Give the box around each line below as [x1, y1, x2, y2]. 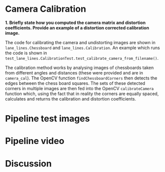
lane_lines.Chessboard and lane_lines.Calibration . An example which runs [5, 45, 160, 50]
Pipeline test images [5, 113, 90, 124]
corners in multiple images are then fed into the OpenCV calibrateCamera [5, 85, 154, 91]
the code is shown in [5, 50, 47, 56]
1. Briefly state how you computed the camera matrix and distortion [5, 20, 146, 25]
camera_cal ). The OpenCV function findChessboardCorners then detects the [5, 75, 158, 81]
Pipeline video [5, 136, 65, 147]
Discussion [5, 158, 52, 169]
